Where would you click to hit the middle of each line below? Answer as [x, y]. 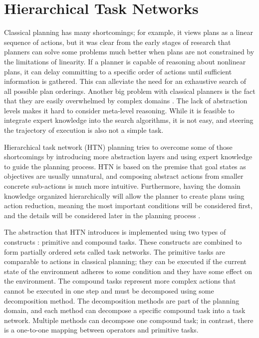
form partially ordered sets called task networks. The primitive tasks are [115, 251]
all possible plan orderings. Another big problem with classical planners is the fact [130, 91]
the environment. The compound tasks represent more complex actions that [120, 281]
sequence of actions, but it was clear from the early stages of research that [118, 42]
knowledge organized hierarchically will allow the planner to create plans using [124, 195]
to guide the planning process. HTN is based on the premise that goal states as [125, 166]
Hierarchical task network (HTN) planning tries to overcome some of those [118, 147]
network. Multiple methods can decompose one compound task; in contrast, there [129, 320]
